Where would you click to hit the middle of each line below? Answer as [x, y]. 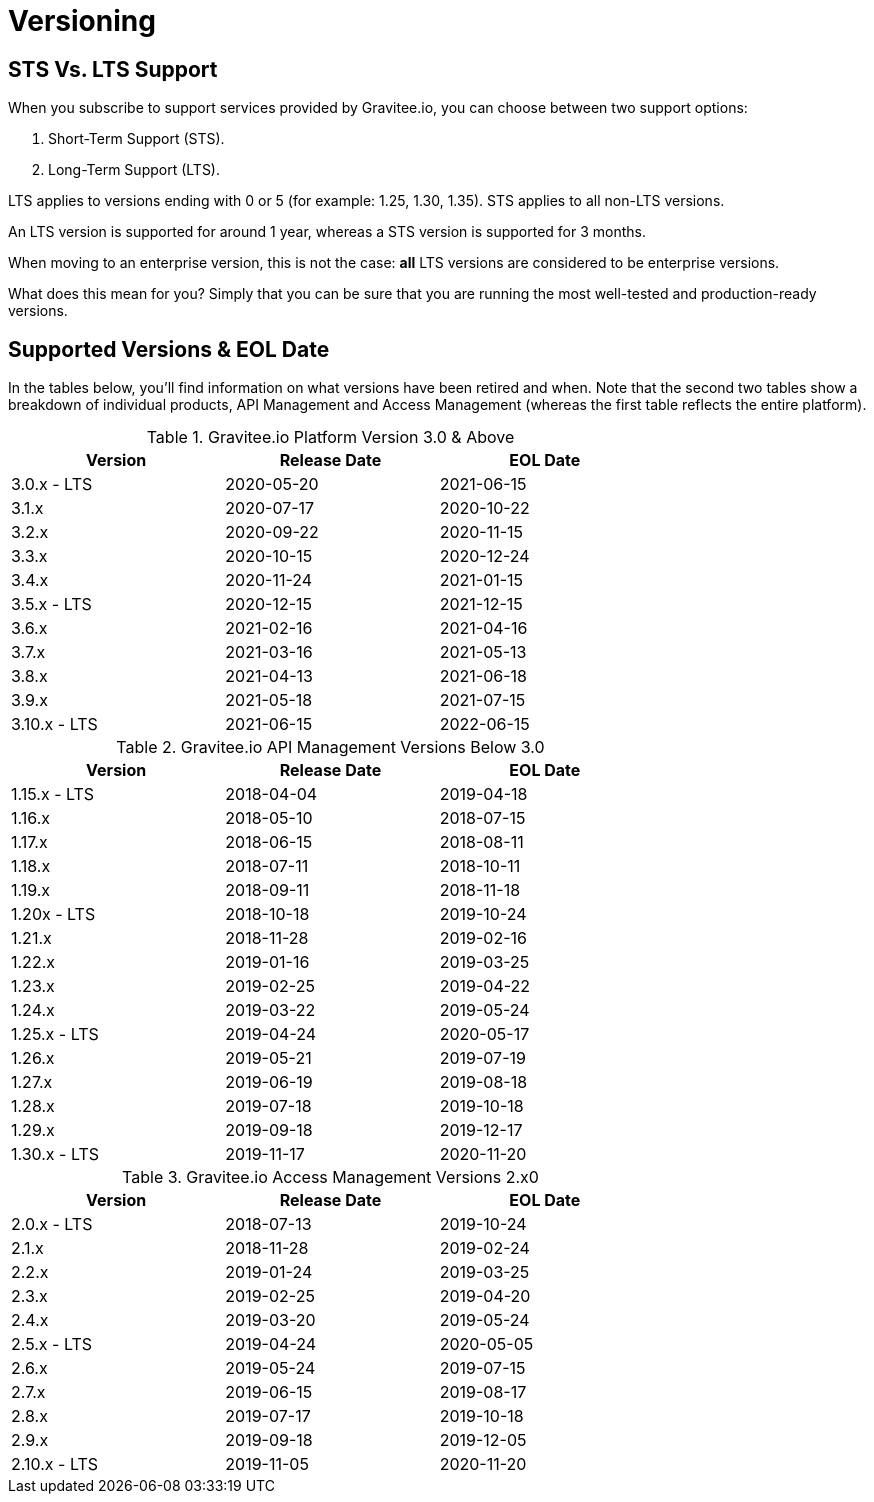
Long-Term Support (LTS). [134, 170]
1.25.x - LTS [55, 1034]
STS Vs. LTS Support [113, 69]
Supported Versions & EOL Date [169, 349]
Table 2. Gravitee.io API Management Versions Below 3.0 [330, 747]
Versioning [82, 21]
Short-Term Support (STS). [136, 139]
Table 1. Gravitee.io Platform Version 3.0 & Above [330, 437]
